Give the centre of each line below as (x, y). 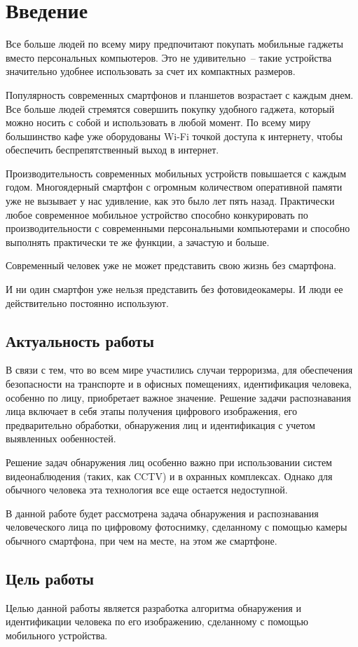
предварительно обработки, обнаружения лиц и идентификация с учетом (160, 424)
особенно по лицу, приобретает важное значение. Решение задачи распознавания (178, 397)
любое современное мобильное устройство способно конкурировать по (157, 214)
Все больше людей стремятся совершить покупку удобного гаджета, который (170, 108)
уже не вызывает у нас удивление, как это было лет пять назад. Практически (170, 201)
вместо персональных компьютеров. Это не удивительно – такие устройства (169, 57)
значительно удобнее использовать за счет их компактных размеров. (151, 71)
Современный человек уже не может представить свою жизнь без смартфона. (171, 265)
